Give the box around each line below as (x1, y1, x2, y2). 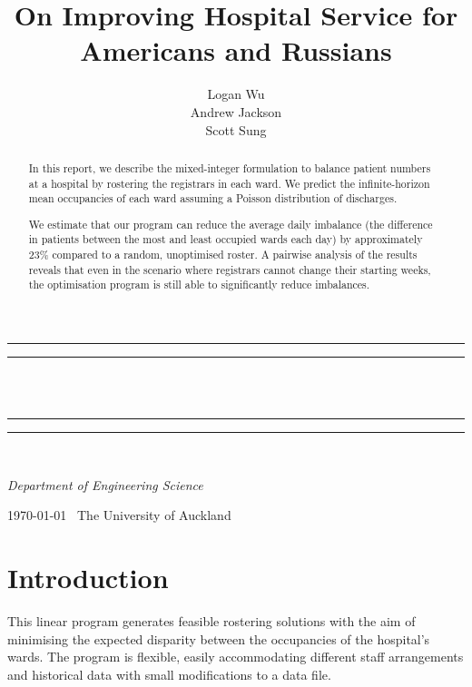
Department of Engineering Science (7, 475, 203, 494)
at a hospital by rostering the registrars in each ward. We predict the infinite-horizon (28, 175, 430, 191)
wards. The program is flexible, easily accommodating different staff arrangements (7, 647, 464, 666)
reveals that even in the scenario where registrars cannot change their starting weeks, (28, 261, 431, 277)
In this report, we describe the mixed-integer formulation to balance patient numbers (28, 160, 431, 175)
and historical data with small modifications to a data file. (7, 664, 331, 683)
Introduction (7, 559, 169, 596)
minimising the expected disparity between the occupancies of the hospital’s (7, 629, 430, 648)
